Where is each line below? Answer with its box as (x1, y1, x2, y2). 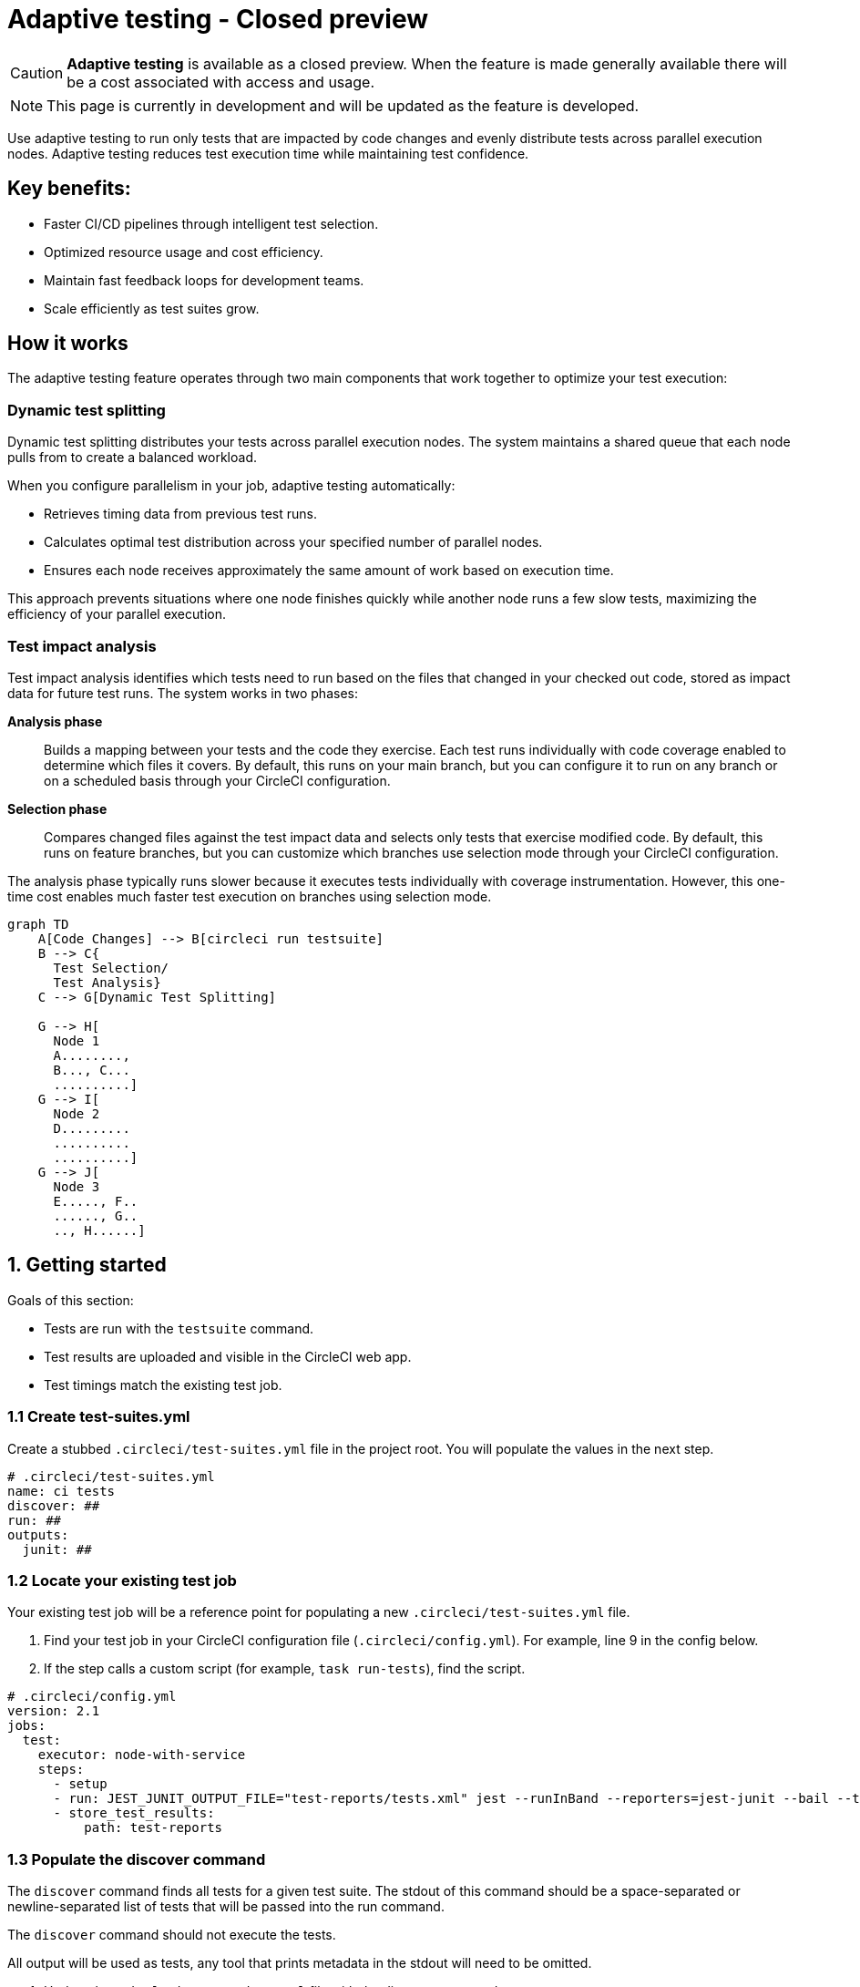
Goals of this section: (7, 1292, 134, 1308)
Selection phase (7, 800, 107, 817)
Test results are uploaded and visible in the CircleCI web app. (44, 1348, 412, 1364)
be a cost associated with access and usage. (67, 72, 375, 91)
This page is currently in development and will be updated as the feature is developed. (46, 96, 640, 115)
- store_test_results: (53, 1806, 215, 1821)
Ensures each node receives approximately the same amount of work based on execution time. (44, 562, 614, 579)
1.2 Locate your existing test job (7, 1570, 237, 1590)
